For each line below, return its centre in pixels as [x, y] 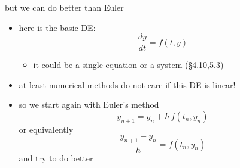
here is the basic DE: [57, 27]
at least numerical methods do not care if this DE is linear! [127, 84]
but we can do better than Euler [64, 7]
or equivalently [46, 129]
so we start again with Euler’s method [89, 105]
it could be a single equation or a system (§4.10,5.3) [128, 65]
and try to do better [56, 158]
